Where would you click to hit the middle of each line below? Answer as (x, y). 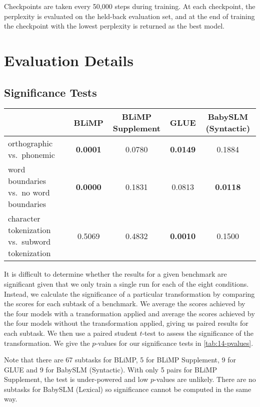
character (24, 219)
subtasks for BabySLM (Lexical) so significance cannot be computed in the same (128, 389)
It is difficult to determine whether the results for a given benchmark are (115, 274)
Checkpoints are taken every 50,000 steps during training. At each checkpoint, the (130, 6)
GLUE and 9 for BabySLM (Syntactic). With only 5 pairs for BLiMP (110, 369)
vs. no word (29, 192)
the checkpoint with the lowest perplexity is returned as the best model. (114, 26)
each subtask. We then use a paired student (71, 333)
